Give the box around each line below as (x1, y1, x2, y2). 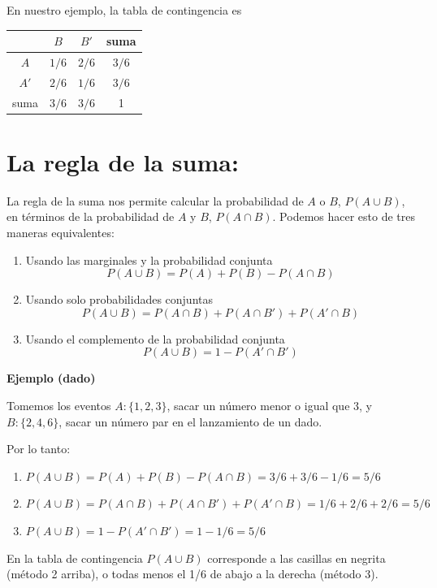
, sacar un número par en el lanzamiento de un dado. (58, 413, 322, 430)
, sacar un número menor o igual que (167, 397, 350, 413)
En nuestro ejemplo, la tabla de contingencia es (6, 2, 242, 18)
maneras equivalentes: (6, 224, 115, 241)
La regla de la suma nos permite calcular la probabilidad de (6, 192, 304, 209)
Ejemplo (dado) (6, 370, 96, 387)
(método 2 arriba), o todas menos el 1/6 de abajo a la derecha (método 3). (6, 565, 379, 582)
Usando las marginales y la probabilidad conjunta (25, 251, 273, 268)
